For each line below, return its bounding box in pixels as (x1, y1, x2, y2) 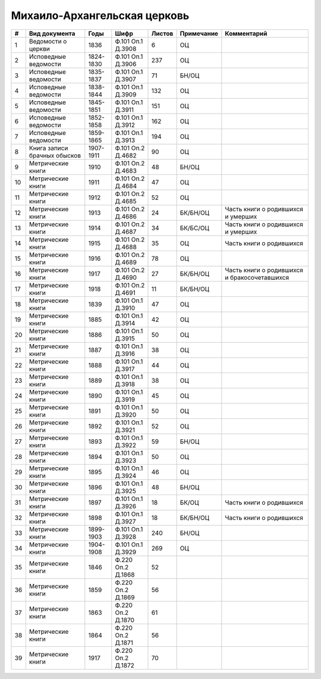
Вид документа (29, 29, 75, 37)
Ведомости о (29, 37, 67, 45)
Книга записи (29, 143, 68, 152)
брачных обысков (29, 151, 81, 159)
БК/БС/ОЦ (180, 224, 209, 232)
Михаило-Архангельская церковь (11, 9, 190, 22)
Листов (151, 29, 174, 37)
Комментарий (225, 29, 267, 37)
